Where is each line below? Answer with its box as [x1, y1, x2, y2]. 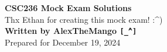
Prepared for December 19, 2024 [5, 36, 121, 48]
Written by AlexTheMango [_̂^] [5, 25, 137, 37]
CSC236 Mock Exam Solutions [5, 2, 132, 13]
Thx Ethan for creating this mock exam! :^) [5, 13, 163, 25]
